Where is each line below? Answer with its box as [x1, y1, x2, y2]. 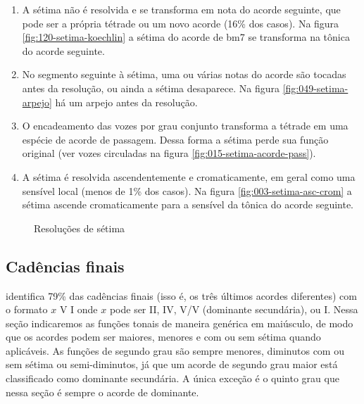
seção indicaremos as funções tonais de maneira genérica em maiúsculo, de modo [6, 315, 353, 330]
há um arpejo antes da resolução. [55, 94, 198, 109]
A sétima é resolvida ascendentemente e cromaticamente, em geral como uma [22, 169, 356, 184]
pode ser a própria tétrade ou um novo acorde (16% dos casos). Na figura [22, 15, 339, 30]
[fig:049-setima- [282, 80, 349, 95]
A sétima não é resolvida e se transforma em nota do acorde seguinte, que [22, 2, 341, 16]
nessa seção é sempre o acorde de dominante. [6, 384, 199, 399]
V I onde [59, 302, 98, 317]
